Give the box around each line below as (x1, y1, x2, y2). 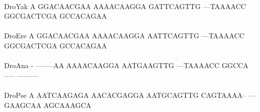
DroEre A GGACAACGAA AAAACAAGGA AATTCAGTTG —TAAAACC (4, 30, 245, 41)
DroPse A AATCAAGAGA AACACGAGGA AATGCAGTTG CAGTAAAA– (4, 89, 246, 100)
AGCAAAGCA (44, 99, 92, 110)
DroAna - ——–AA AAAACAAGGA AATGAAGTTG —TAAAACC (4, 60, 220, 71)
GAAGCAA (4, 99, 41, 110)
